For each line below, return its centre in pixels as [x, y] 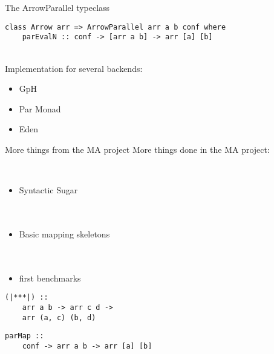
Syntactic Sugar [48, 190]
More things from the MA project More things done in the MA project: [137, 149]
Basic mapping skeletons [64, 233]
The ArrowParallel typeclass [57, 7]
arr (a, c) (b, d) [59, 317]
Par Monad [40, 108]
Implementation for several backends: [74, 68]
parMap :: [24, 336]
